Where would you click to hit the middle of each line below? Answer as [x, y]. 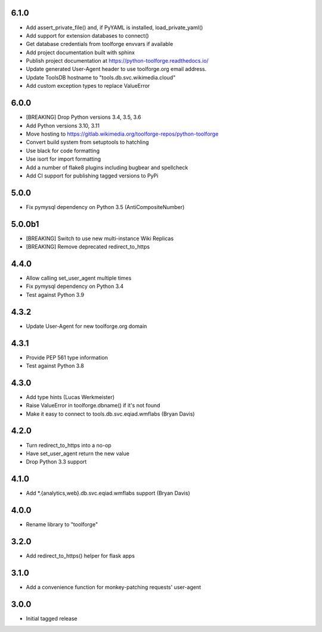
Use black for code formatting [63, 151]
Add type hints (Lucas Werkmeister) [70, 397]
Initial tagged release [52, 618]
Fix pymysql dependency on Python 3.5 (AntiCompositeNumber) [105, 207]
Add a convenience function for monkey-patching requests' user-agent [114, 587]
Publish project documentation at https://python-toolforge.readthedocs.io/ [117, 61]
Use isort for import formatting [64, 159]
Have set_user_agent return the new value [78, 453]
